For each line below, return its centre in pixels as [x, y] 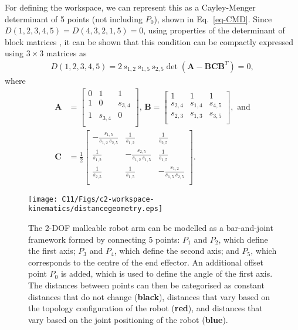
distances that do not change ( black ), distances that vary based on [149, 296]
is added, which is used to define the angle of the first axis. [167, 273]
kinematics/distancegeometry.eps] [96, 209]
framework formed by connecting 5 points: [104, 239]
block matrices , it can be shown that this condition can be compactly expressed [149, 41]
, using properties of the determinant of [214, 30]
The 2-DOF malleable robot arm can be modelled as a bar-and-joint [151, 227]
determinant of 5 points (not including [74, 18]
